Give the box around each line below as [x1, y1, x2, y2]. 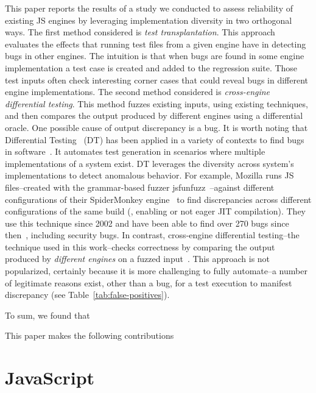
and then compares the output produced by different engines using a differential [5, 109, 303, 122]
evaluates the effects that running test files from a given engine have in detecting [5, 37, 306, 50]
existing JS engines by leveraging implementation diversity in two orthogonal [5, 13, 292, 26]
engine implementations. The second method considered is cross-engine [5, 85, 270, 98]
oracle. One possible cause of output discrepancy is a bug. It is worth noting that [5, 121, 308, 133]
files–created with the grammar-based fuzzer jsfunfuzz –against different [5, 180, 275, 193]
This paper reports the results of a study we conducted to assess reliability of [5, 2, 293, 14]
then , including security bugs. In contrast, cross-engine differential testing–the [5, 228, 300, 241]
